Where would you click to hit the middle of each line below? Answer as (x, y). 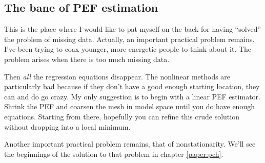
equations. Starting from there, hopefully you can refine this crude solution (122, 116)
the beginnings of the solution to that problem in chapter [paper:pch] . (114, 154)
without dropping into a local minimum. (67, 126)
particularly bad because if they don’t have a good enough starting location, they (132, 86)
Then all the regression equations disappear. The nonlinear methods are (117, 76)
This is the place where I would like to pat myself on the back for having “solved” (133, 29)
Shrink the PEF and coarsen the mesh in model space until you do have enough (129, 106)
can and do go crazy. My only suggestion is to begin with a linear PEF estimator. (132, 96)
